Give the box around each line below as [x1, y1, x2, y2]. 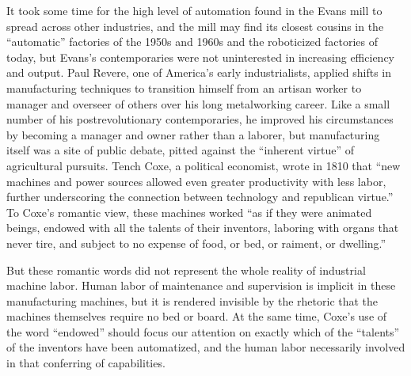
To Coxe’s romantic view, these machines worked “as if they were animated [6, 203, 372, 220]
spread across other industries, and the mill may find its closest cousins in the [6, 17, 384, 34]
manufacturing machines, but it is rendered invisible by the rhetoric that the [6, 292, 379, 309]
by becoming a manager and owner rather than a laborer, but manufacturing [6, 126, 380, 142]
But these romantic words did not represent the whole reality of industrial [6, 261, 366, 278]
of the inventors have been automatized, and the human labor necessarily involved [6, 339, 405, 355]
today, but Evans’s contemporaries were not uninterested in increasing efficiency [6, 48, 394, 65]
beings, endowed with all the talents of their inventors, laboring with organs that [6, 219, 399, 236]
